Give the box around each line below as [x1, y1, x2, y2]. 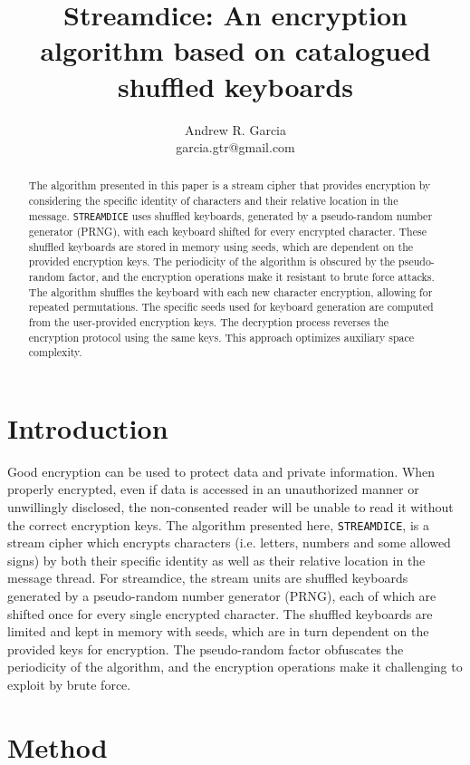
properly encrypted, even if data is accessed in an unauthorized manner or [7, 479, 419, 499]
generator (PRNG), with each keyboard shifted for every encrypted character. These [28, 223, 427, 238]
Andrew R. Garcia [185, 120, 286, 139]
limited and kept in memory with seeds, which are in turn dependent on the [7, 622, 429, 641]
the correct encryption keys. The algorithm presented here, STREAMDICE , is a [7, 515, 429, 534]
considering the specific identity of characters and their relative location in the [28, 193, 398, 208]
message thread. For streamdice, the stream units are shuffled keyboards [7, 568, 408, 587]
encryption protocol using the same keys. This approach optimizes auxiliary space [28, 329, 415, 344]
